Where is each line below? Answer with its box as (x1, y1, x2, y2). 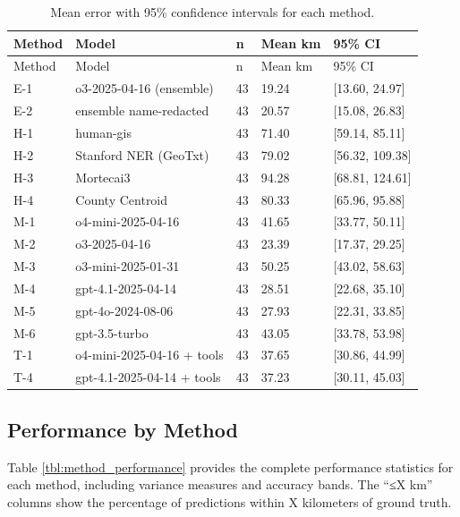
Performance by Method (7, 415, 238, 443)
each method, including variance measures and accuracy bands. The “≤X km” (7, 475, 433, 494)
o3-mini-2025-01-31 (75, 257, 180, 275)
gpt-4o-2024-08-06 (75, 301, 174, 319)
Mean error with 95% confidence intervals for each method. (50, 3, 375, 21)
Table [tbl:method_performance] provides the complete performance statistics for (7, 457, 454, 476)
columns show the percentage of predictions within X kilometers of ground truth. (7, 492, 452, 511)
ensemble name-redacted (75, 101, 209, 120)
